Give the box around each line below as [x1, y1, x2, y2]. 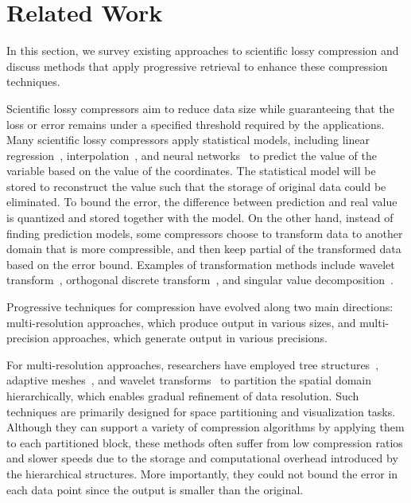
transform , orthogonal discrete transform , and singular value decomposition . [6, 271, 394, 288]
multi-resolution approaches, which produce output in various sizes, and [6, 314, 356, 330]
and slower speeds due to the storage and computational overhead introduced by [6, 450, 398, 466]
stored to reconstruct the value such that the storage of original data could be [6, 177, 386, 194]
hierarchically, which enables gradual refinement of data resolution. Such [6, 388, 359, 404]
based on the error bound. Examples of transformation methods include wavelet [6, 255, 395, 272]
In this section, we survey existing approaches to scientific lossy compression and [6, 42, 399, 59]
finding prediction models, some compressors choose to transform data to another [6, 224, 403, 241]
